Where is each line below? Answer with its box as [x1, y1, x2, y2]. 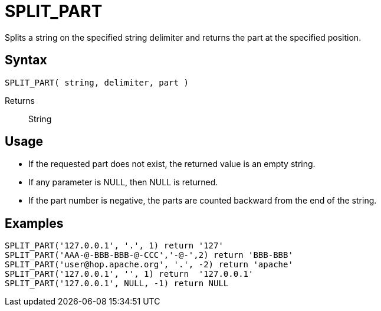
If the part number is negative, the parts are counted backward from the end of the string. [28, 195, 377, 206]
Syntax [5, 53, 47, 68]
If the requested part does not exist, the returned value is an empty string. [28, 159, 316, 169]
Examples [5, 215, 64, 231]
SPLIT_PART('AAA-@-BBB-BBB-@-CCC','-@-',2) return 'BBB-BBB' [5, 250, 293, 260]
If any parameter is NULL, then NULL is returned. [28, 177, 218, 188]
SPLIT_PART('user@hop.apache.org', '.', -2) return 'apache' [5, 260, 293, 270]
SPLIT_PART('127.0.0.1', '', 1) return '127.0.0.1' [5, 269, 254, 279]
